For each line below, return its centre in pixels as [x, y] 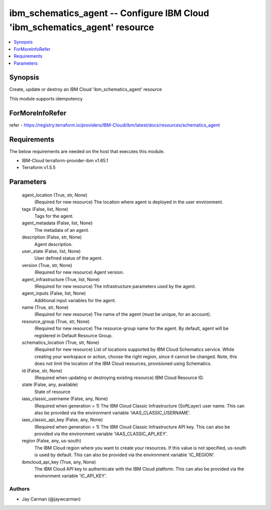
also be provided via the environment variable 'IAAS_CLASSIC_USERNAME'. [112, 413]
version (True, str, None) [47, 265]
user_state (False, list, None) [51, 251]
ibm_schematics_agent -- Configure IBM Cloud [109, 13]
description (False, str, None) [52, 237]
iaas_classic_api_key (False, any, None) [62, 420]
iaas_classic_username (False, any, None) [65, 399]
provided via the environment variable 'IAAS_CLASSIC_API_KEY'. [101, 434]
